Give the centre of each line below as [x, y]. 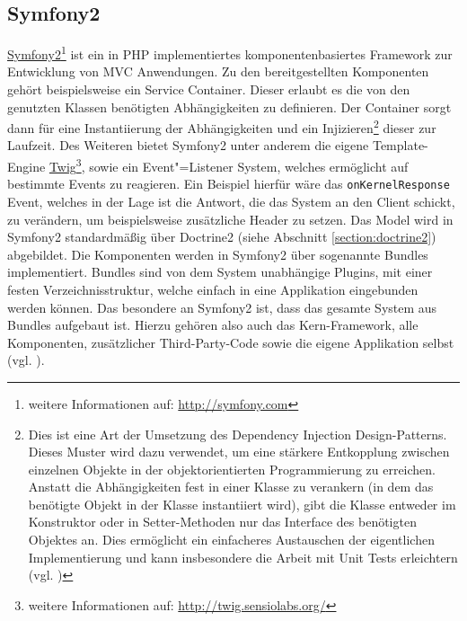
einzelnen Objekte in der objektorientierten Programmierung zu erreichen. [232, 469]
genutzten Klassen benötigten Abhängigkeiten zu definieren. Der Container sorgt [229, 106]
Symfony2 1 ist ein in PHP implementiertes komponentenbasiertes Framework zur [230, 53]
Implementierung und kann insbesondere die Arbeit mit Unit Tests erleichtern [243, 557]
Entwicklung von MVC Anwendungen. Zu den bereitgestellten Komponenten [218, 71]
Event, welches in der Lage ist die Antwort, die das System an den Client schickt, [231, 201]
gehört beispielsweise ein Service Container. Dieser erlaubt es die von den [209, 89]
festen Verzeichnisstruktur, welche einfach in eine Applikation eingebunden [213, 289]
